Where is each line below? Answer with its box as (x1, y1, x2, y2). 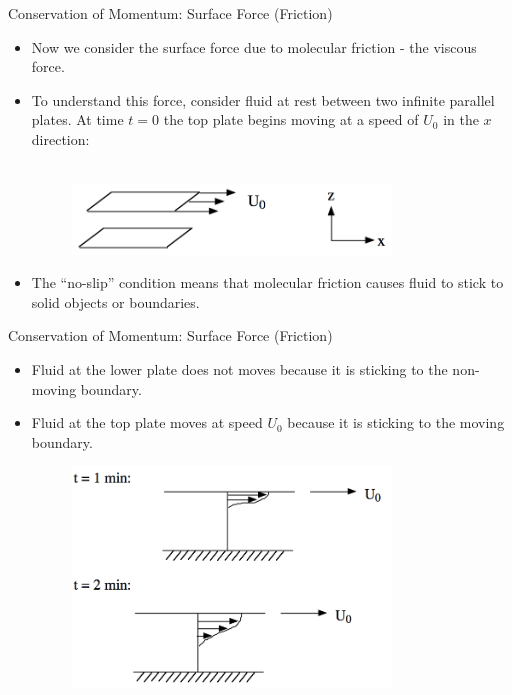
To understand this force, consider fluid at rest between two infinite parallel (31, 89, 495, 110)
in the (443, 109, 479, 130)
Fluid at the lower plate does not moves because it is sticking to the (31, 358, 448, 379)
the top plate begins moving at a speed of (163, 109, 419, 130)
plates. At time (31, 109, 124, 130)
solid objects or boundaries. (31, 291, 200, 312)
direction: (31, 128, 90, 149)
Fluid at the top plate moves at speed (31, 412, 263, 433)
